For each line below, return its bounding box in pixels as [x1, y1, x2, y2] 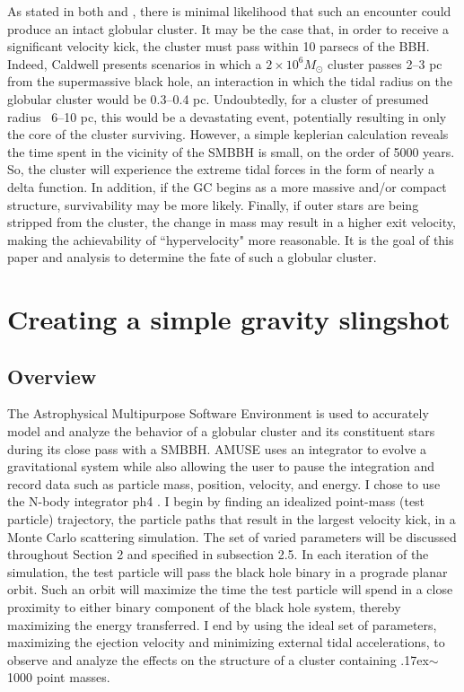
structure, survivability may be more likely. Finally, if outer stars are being [7, 195, 419, 214]
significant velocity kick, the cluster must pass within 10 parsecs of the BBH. [7, 37, 430, 56]
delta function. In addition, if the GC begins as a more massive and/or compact [7, 177, 447, 196]
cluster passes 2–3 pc [328, 54, 442, 73]
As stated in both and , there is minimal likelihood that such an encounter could [7, 2, 451, 20]
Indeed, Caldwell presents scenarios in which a [7, 54, 262, 73]
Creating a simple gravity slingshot [7, 301, 451, 337]
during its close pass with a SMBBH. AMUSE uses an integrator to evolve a [7, 439, 427, 458]
